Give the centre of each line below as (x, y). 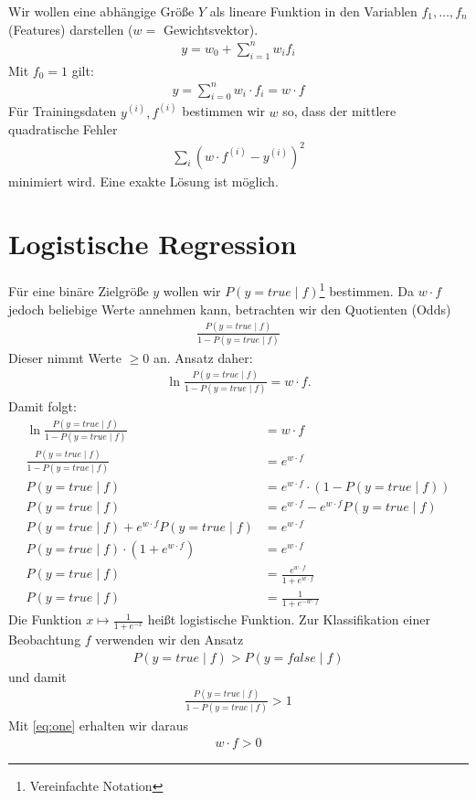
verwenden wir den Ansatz (169, 640)
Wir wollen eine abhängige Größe (101, 11)
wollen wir (192, 290)
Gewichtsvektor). (211, 29)
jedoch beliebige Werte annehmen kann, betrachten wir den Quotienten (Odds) (230, 309)
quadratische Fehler (63, 129)
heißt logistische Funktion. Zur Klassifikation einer (289, 619)
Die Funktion (45, 619)
